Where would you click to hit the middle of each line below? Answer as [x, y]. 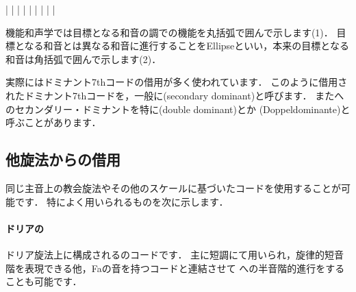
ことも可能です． [44, 281]
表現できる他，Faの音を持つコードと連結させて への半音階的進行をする [185, 268]
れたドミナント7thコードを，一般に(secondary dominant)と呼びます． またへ [175, 95]
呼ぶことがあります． [53, 122]
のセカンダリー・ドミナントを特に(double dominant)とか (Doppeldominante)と [178, 109]
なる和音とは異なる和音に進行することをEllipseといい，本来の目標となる [187, 46]
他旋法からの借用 [63, 159]
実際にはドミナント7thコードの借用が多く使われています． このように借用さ [177, 82]
